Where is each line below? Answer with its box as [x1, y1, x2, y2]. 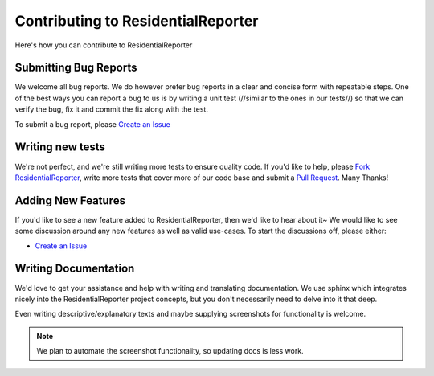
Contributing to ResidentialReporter [14, 12, 259, 30]
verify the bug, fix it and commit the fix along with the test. [14, 104, 209, 114]
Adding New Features [14, 194, 126, 207]
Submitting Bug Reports [14, 61, 137, 75]
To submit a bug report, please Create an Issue [14, 119, 170, 129]
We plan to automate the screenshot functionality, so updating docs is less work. [36, 346, 305, 356]
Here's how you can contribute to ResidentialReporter [14, 40, 193, 50]
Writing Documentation [14, 262, 135, 276]
